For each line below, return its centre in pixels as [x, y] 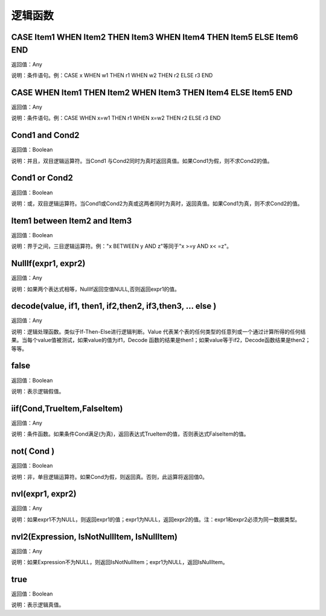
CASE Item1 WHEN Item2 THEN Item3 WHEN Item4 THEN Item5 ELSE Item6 [155, 37]
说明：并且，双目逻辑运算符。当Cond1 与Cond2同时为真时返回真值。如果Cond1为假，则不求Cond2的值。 [142, 160]
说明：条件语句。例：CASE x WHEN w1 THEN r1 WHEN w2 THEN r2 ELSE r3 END [112, 75]
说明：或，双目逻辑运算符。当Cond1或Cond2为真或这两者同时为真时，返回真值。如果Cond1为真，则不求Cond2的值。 [157, 203]
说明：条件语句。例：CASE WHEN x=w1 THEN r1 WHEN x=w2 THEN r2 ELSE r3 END [116, 118]
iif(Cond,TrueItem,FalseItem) [67, 408]
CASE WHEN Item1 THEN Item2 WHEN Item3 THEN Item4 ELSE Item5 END [152, 93]
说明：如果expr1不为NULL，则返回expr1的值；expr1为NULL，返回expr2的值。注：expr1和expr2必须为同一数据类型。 [156, 519]
